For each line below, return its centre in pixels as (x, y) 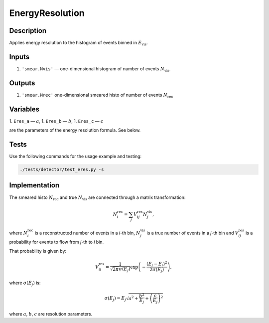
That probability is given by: (38, 251)
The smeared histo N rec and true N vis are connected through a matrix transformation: (97, 198)
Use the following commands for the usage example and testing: (75, 157)
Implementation (34, 185)
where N (18, 233)
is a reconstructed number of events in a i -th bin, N (87, 233)
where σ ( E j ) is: (25, 283)
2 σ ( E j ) (157, 270)
